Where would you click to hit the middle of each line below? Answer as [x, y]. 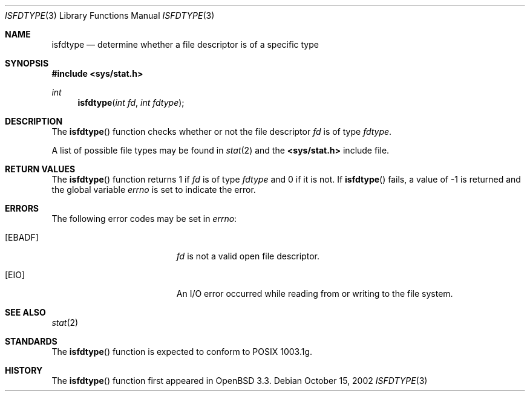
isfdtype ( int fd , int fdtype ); [131, 102]
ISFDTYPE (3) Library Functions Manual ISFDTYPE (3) [110, 15]
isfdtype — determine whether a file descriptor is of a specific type [185, 44]
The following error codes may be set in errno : [144, 219]
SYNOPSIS [27, 63]
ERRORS [22, 208]
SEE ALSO [25, 312]
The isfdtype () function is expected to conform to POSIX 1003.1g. [182, 352]
